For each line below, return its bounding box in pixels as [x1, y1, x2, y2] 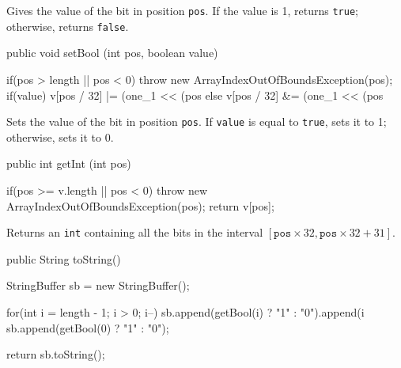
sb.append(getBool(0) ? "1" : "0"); [6, 319, 169, 336]
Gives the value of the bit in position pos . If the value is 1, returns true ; [6, 2, 358, 18]
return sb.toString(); [6, 346, 105, 362]
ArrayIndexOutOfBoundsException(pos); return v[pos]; [6, 197, 274, 214]
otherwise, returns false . [6, 17, 129, 34]
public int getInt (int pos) [6, 155, 131, 172]
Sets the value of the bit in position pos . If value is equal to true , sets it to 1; [6, 113, 387, 130]
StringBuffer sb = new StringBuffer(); [6, 277, 190, 294]
